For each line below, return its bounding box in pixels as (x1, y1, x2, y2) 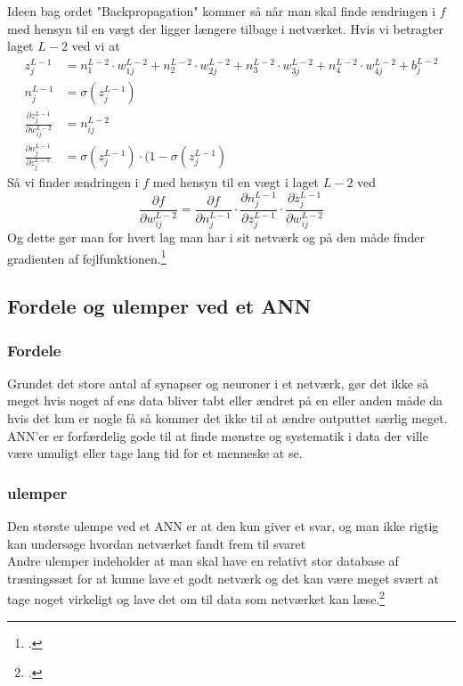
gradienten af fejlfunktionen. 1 (7, 246, 167, 267)
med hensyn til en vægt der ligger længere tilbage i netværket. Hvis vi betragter (7, 19, 443, 37)
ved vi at (71, 37, 120, 55)
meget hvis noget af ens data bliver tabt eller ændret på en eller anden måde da (7, 391, 443, 410)
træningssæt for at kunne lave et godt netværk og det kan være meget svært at (7, 568, 439, 587)
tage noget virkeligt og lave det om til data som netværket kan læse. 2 (7, 587, 386, 608)
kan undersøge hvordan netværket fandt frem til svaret (7, 534, 306, 552)
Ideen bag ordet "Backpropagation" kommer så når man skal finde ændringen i (7, 2, 436, 20)
